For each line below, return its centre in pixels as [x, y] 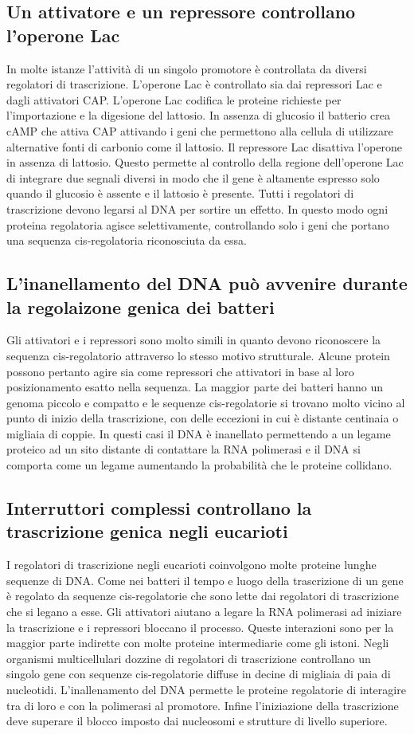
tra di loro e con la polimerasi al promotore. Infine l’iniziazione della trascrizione [203, 705]
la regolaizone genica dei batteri [141, 306]
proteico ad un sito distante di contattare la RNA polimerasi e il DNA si [184, 449]
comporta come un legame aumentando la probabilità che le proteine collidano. [199, 465]
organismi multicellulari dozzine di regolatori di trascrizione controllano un [189, 658]
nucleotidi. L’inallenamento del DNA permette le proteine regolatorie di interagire [206, 689]
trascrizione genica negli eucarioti [147, 531]
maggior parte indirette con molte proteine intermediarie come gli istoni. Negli [198, 643]
